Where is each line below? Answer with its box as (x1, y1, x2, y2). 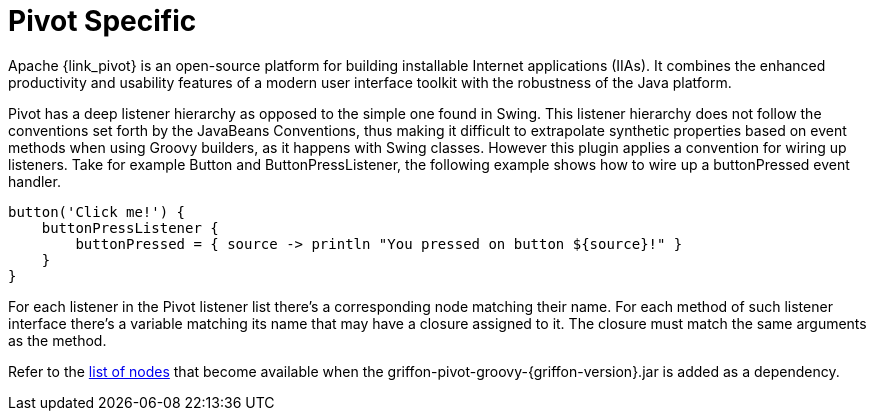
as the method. (8, 331, 107, 349)
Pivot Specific (8, 4, 197, 38)
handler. (8, 172, 61, 190)
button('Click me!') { (8, 203, 186, 220)
